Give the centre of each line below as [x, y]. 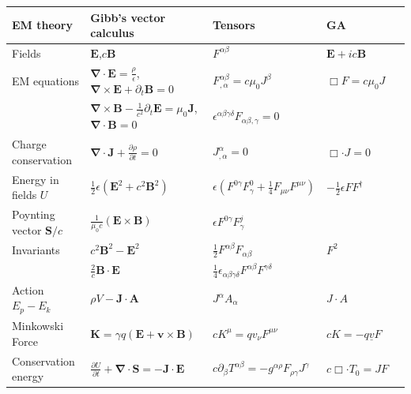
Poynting [34, 214]
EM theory [42, 25]
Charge [29, 144]
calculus [112, 33]
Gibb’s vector [128, 17]
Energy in [36, 179]
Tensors [234, 25]
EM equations [46, 80]
